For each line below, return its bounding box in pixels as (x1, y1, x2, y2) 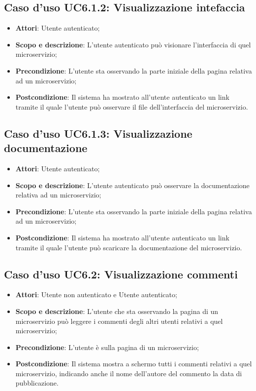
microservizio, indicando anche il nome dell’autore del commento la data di (15, 368, 242, 378)
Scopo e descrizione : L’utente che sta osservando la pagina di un (15, 306, 219, 316)
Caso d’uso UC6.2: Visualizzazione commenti (4, 266, 238, 281)
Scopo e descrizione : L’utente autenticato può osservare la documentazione (15, 180, 250, 190)
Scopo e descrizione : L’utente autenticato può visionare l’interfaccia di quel (15, 39, 251, 49)
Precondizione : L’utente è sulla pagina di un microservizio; (15, 342, 199, 352)
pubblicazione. (15, 378, 59, 388)
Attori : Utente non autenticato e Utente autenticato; (15, 289, 177, 300)
